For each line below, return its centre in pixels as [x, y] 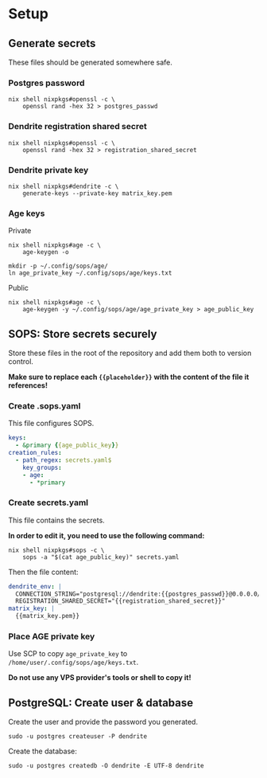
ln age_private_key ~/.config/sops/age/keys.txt [90, 273]
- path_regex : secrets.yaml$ [64, 460]
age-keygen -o [46, 252]
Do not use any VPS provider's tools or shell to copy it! [100, 678]
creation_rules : [35, 453]
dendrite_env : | [35, 586]
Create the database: [43, 751]
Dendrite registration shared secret [77, 127]
